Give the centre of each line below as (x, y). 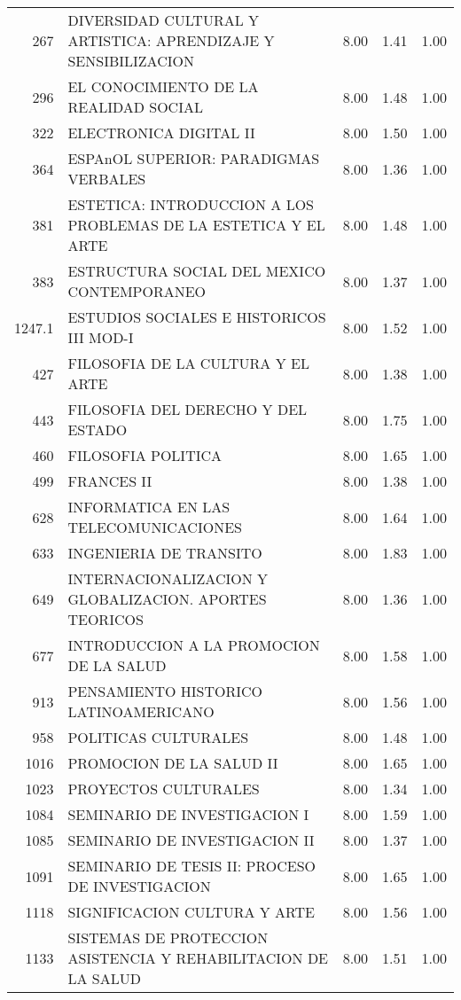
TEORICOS (105, 619)
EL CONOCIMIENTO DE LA (163, 86)
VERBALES (107, 179)
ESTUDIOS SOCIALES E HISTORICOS (197, 317)
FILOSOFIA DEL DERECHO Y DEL (188, 409)
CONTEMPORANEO (137, 291)
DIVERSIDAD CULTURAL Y (164, 20)
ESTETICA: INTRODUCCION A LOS (191, 204)
